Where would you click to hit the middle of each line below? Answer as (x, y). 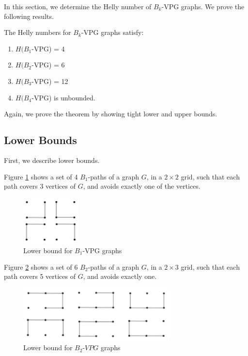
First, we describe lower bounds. (52, 160)
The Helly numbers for (38, 32)
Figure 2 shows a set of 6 (41, 267)
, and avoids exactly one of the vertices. (142, 186)
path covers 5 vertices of (40, 276)
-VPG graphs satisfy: (112, 32)
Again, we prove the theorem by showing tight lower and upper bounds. (111, 114)
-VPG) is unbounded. (63, 97)
